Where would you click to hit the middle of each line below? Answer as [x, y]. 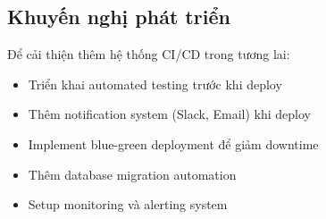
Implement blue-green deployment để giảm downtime [173, 143]
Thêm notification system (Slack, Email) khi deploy [169, 114]
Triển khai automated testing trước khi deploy [155, 84]
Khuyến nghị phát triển [119, 17]
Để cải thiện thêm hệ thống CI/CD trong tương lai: [149, 54]
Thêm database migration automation [132, 174]
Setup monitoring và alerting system [128, 204]
